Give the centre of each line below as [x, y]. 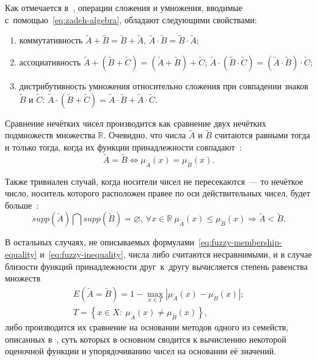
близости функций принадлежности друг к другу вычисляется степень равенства [156, 266]
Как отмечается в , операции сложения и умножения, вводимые [124, 7]
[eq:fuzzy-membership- [240, 242]
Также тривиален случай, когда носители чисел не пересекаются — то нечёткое [154, 181]
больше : [22, 205]
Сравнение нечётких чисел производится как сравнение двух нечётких [136, 123]
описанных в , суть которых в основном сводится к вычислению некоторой [146, 339]
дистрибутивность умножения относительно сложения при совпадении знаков [164, 86]
